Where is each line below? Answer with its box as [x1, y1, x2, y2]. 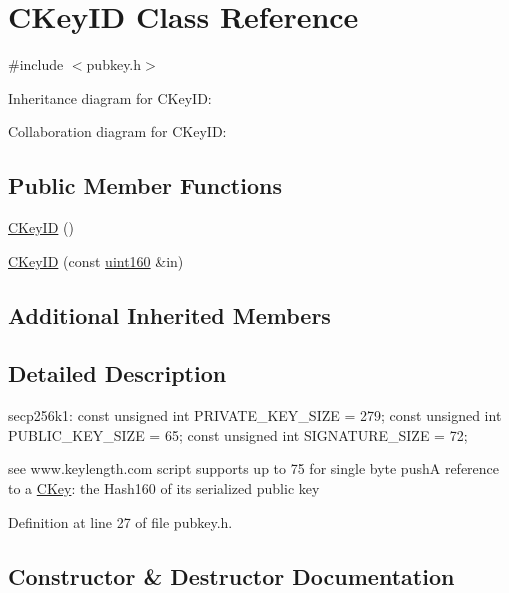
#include [8, 54, 64, 75]
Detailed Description [8, 358, 227, 389]
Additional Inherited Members [8, 299, 331, 330]
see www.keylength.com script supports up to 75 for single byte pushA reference [8, 458, 500, 479]
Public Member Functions [8, 170, 282, 201]
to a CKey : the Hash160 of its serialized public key [8, 478, 320, 499]
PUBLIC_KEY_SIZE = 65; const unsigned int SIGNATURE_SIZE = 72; [8, 424, 468, 445]
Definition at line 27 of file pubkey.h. [8, 511, 233, 532]
